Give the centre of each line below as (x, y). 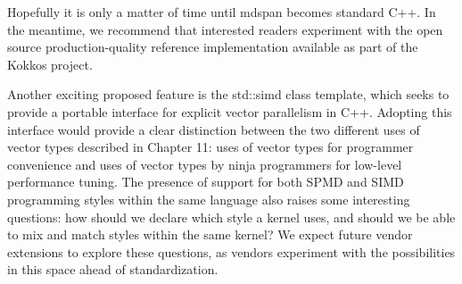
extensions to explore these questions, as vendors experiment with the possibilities (231, 251)
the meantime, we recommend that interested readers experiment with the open (225, 29)
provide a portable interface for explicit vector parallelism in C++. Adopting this (230, 111)
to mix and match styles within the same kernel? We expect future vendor (210, 234)
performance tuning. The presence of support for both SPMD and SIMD (206, 182)
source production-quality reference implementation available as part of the (213, 47)
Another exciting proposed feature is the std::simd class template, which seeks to (228, 94)
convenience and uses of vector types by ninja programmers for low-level (205, 164)
